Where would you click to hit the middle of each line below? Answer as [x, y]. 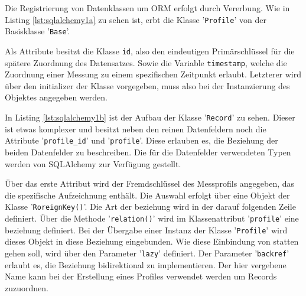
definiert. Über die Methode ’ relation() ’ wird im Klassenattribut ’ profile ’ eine [152, 218]
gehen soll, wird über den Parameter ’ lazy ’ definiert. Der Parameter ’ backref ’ [147, 253]
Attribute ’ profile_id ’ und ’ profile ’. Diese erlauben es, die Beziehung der [141, 140]
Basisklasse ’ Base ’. [38, 31]
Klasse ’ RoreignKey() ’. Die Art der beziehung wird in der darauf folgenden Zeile [150, 206]
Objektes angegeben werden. [56, 97]
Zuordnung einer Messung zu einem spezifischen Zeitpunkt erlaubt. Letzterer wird [153, 74]
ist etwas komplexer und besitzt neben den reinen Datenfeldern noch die [136, 129]
